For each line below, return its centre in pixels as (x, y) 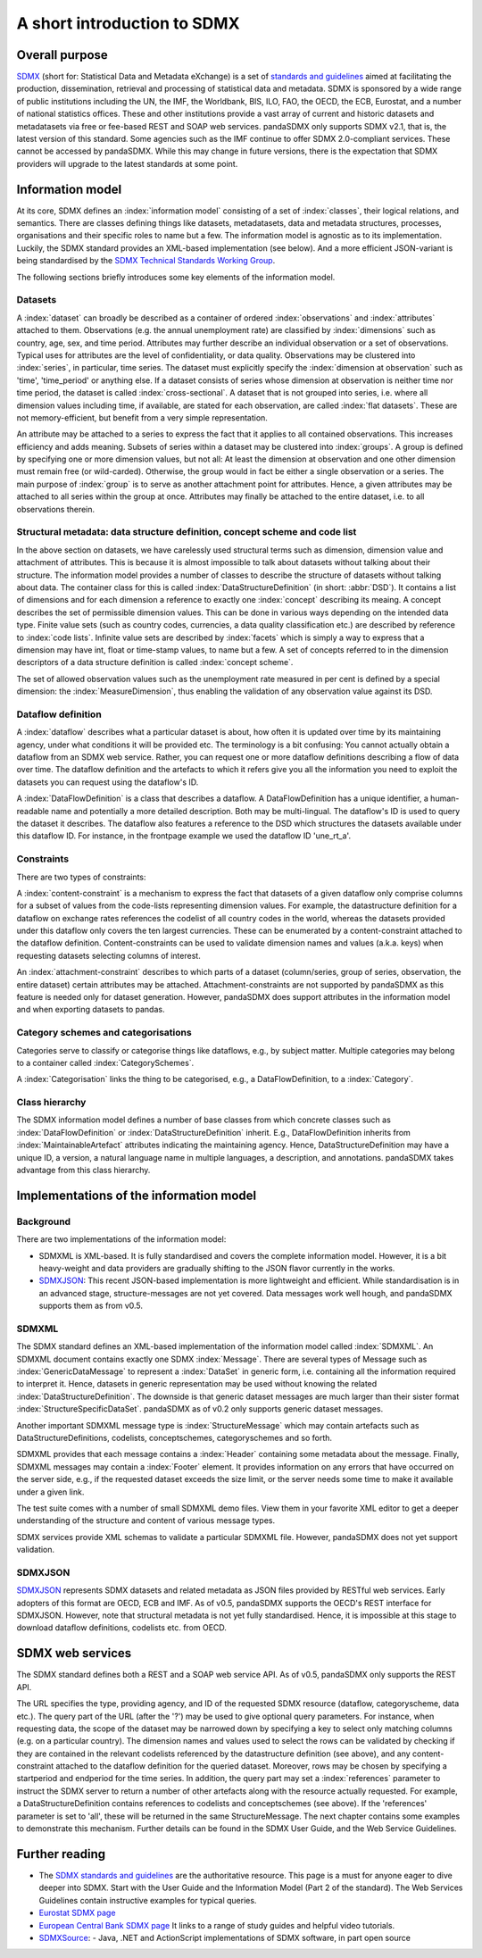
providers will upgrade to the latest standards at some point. (127, 163)
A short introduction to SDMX (128, 23)
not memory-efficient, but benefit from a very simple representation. (142, 417)
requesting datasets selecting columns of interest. (108, 955)
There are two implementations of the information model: (121, 1239)
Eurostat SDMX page (77, 1913)
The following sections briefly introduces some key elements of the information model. (176, 277)
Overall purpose (62, 55)
